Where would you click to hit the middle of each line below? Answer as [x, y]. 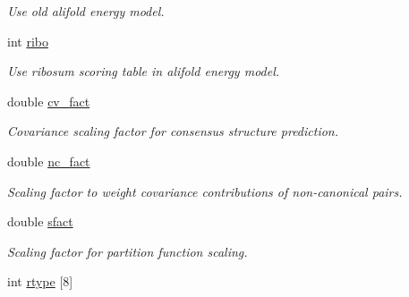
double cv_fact [49, 101]
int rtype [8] [40, 281]
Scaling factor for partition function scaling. [128, 251]
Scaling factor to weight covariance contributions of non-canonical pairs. [205, 191]
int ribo [28, 41]
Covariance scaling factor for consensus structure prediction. [173, 131]
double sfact [40, 221]
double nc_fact [49, 161]
